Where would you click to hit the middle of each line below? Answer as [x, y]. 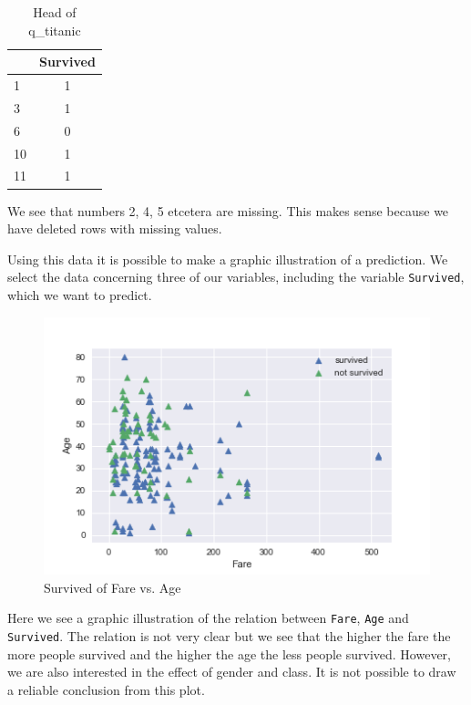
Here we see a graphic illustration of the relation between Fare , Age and [208, 618]
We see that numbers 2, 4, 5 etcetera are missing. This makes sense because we [228, 210]
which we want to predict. [80, 294]
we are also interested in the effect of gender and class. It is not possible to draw [232, 672]
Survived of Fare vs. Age [113, 587]
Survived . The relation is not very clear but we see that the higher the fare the [229, 636]
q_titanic [55, 30]
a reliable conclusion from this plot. [106, 689]
